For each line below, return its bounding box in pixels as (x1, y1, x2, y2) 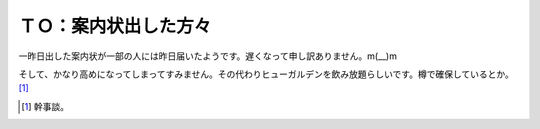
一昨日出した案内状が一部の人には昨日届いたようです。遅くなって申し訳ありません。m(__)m (18, 50, 397, 62)
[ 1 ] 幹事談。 (21, 100, 70, 112)
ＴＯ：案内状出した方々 (18, 15, 212, 37)
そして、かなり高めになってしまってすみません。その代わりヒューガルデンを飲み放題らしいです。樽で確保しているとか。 (18, 68, 514, 80)
